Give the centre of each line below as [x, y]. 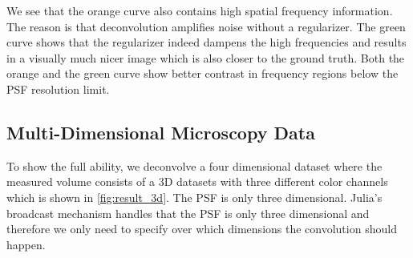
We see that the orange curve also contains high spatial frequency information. [200, 10]
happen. [26, 244]
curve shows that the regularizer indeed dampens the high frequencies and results [206, 42]
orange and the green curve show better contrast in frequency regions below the [202, 73]
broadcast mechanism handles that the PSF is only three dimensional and [188, 213]
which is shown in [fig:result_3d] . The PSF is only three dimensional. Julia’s [194, 197]
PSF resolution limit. [58, 89]
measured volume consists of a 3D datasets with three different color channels [197, 181]
